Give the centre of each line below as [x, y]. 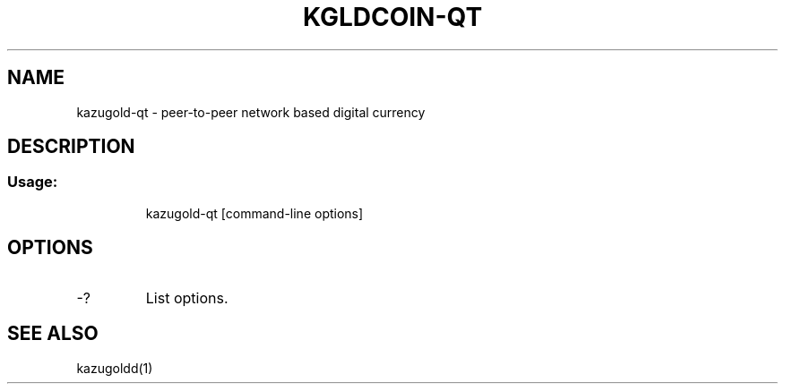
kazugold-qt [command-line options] [254, 213]
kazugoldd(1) [115, 368]
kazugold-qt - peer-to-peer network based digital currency [251, 112]
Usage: [33, 182]
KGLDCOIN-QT [392, 17]
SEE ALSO [53, 334]
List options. [187, 297]
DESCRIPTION [71, 147]
